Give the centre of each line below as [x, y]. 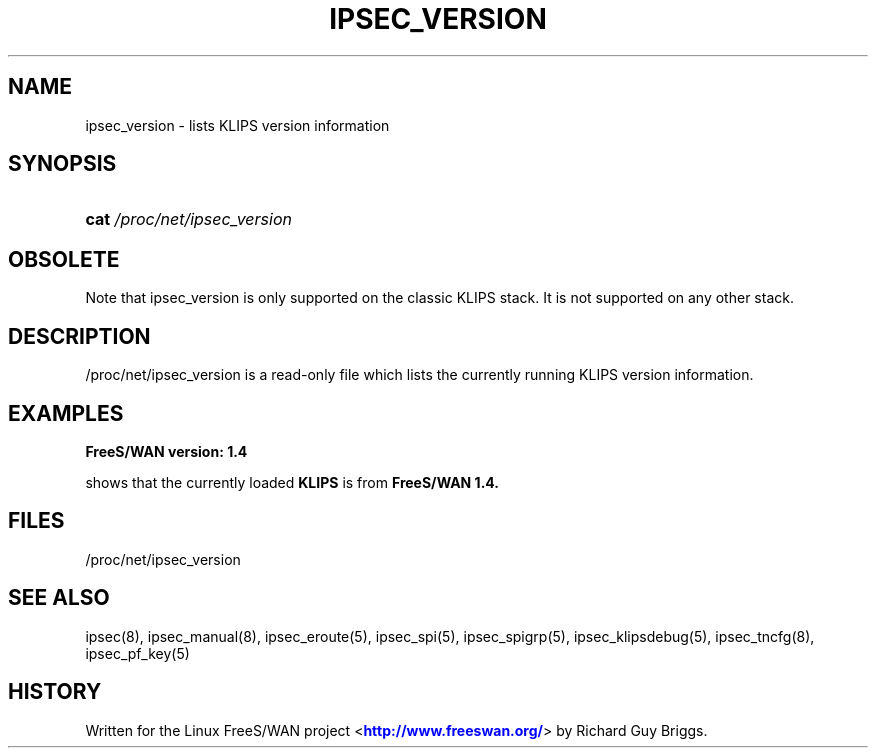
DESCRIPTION [79, 336]
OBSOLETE [64, 259]
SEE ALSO [59, 598]
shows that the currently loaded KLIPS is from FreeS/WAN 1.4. [292, 482]
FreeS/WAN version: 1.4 [166, 451]
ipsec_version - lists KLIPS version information [237, 125]
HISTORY [55, 692]
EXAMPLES [66, 413]
